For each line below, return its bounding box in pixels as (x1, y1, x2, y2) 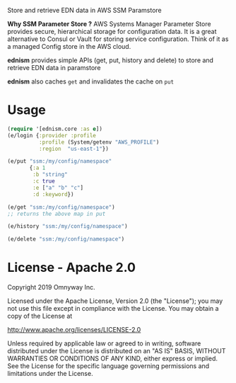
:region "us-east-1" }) (38, 145, 110, 152)
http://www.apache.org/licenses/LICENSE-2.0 (7, 326, 141, 334)
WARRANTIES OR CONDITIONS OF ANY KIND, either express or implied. (7, 354, 218, 363)
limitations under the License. (7, 370, 93, 378)
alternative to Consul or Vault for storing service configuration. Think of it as (7, 35, 229, 43)
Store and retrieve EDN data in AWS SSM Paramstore (7, 6, 163, 14)
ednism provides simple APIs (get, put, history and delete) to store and (7, 56, 214, 64)
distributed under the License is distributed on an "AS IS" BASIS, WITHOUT (7, 347, 226, 355)
